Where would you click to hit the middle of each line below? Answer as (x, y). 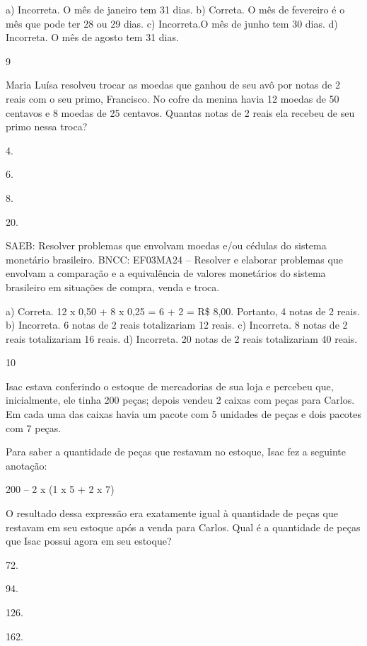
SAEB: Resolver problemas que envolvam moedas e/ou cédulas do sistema (166, 245)
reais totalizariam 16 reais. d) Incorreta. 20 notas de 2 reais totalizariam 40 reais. (182, 338)
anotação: (27, 465)
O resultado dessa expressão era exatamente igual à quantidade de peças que (172, 513)
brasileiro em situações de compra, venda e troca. (113, 287)
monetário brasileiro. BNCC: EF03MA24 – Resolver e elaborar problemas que (174, 259)
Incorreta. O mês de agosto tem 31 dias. (92, 37)
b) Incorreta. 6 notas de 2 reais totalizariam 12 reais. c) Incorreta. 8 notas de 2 (177, 325)
